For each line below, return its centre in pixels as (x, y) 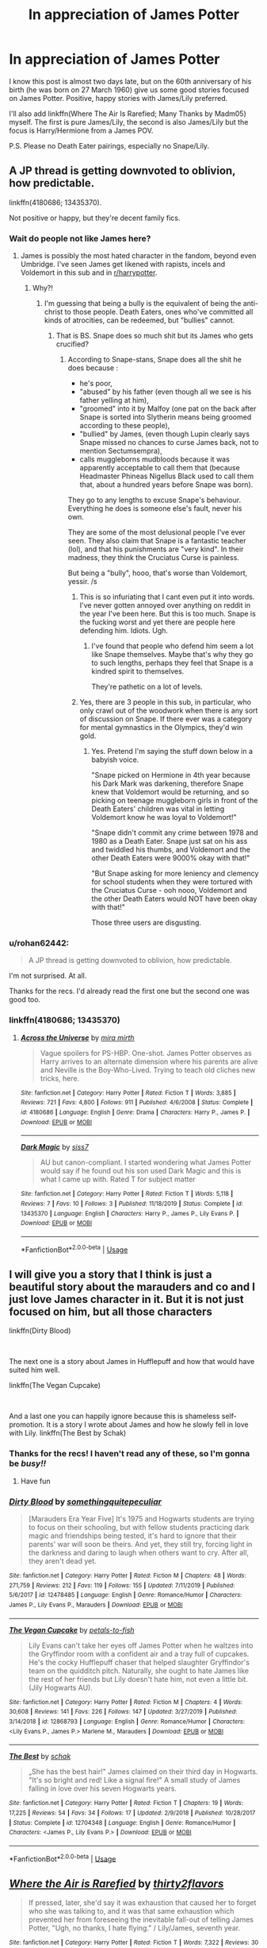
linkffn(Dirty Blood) (40, 1331)
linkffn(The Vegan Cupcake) (55, 1386)
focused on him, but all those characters (111, 1311)
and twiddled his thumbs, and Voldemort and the (171, 850)
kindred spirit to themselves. (138, 671)
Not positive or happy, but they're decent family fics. (95, 218)
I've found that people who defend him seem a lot (173, 646)
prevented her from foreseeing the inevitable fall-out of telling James (141, 1919)
